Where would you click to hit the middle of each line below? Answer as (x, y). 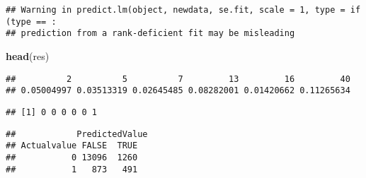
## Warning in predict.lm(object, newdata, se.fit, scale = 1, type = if (183, 10)
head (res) (28, 55)
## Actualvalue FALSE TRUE (72, 146)
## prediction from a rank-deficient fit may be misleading (150, 34)
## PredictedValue (77, 134)
